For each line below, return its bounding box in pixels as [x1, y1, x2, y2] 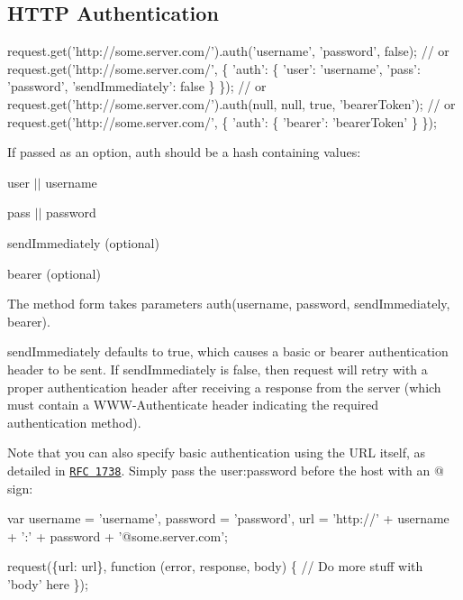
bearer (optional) [7, 263, 101, 282]
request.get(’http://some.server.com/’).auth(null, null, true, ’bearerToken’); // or [7, 94, 456, 113]
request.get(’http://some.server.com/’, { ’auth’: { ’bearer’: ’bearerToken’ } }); [7, 112, 437, 131]
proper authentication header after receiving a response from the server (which [7, 377, 441, 396]
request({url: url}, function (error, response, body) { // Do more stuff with [7, 557, 423, 576]
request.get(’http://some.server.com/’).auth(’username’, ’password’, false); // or [7, 42, 449, 60]
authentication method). [7, 412, 141, 431]
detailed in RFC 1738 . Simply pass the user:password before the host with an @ [7, 460, 444, 479]
